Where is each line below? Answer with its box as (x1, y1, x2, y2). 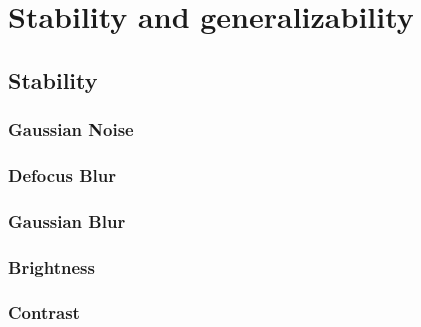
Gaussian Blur (8, 208, 126, 233)
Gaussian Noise (8, 117, 134, 142)
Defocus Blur (8, 162, 117, 187)
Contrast (8, 300, 80, 325)
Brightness (8, 254, 95, 279)
